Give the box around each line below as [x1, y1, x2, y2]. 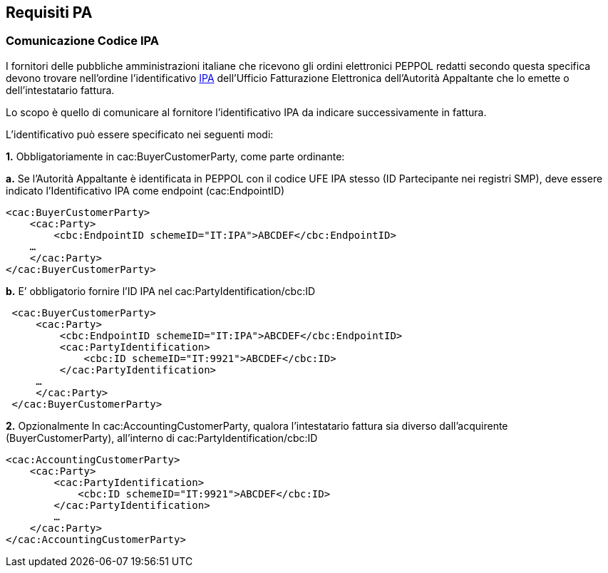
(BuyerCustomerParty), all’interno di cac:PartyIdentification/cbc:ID [6, 431, 318, 444]
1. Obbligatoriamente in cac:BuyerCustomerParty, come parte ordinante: [6, 150, 345, 162]
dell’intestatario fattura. [6, 83, 115, 96]
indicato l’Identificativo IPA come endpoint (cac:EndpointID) [6, 184, 285, 197]
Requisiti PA [6, 4, 93, 21]
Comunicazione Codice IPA [6, 33, 159, 48]
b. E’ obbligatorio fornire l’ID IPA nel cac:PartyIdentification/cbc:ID [6, 284, 316, 297]
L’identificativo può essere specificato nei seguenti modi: [6, 128, 274, 140]
